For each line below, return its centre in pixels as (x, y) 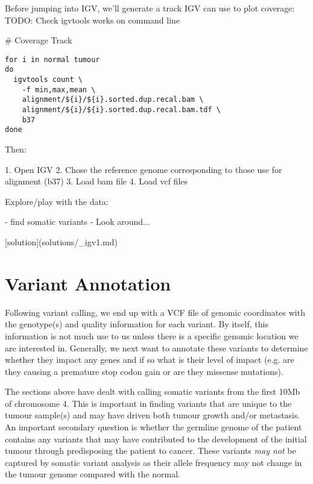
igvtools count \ (48, 80)
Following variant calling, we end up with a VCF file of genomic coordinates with (155, 312)
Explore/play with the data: (57, 201)
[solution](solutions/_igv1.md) (61, 242)
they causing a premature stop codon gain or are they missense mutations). (144, 371)
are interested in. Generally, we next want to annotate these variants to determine (156, 347)
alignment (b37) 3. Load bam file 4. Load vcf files (96, 181)
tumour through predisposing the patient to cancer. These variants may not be (150, 451)
